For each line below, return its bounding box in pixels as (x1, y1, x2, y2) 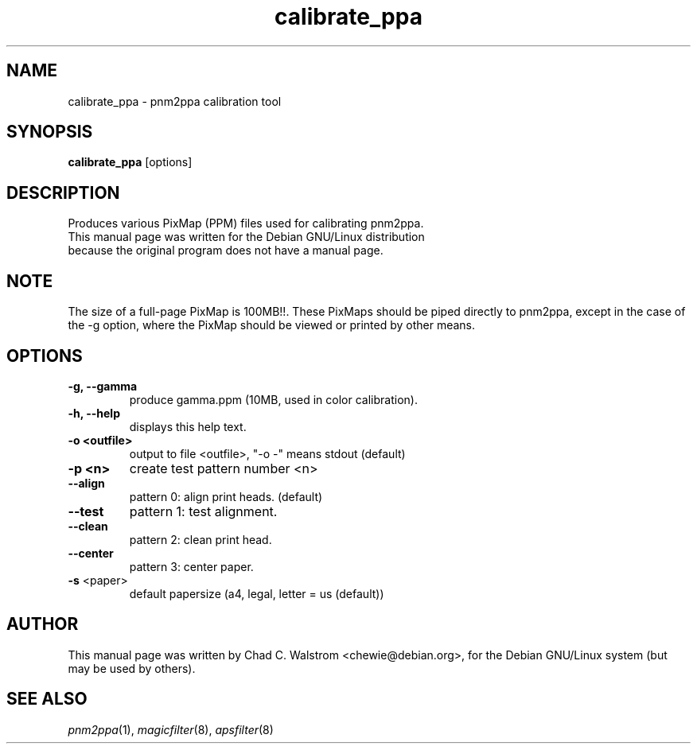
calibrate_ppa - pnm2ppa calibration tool (68, 94, 282, 108)
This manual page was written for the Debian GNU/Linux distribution (68, 230, 425, 244)
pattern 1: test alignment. (129, 503, 278, 519)
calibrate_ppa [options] (68, 155, 193, 169)
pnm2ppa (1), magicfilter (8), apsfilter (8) (68, 722, 274, 736)
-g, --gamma (68, 379, 138, 393)
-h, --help (68, 406, 120, 420)
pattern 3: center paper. (129, 559, 254, 573)
